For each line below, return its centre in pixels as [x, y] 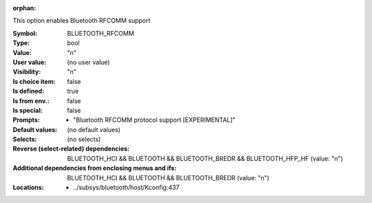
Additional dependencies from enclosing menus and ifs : [95, 168]
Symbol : [25, 33]
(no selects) [84, 139]
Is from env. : [31, 100]
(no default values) [94, 129]
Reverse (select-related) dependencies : [71, 149]
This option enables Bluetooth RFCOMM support [82, 21]
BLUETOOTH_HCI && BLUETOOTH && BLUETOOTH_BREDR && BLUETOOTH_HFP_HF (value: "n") [205, 158]
